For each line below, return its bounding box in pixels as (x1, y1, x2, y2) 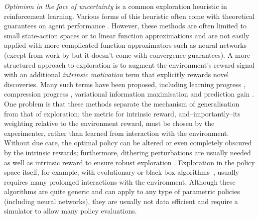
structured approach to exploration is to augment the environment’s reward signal (4, 59, 255, 70)
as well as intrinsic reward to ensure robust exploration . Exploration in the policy (4, 157, 255, 167)
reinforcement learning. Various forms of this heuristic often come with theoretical (4, 10, 255, 21)
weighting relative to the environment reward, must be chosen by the (4, 118, 215, 128)
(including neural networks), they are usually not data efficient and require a (4, 196, 238, 206)
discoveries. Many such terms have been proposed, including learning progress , (4, 79, 246, 89)
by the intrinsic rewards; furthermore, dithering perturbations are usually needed (4, 147, 251, 157)
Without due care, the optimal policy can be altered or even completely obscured (4, 137, 252, 148)
